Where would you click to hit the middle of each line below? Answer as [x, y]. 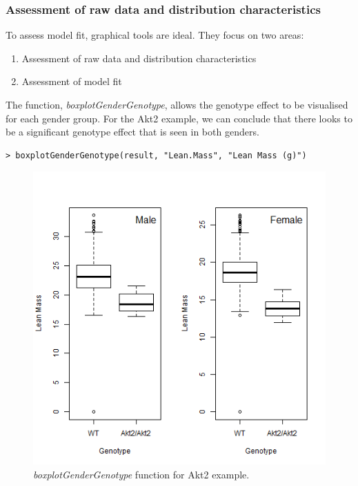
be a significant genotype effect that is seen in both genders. [132, 132]
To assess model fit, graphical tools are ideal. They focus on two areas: [155, 35]
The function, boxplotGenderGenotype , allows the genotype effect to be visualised [177, 104]
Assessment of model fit [72, 81]
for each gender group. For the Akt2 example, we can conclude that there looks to [179, 118]
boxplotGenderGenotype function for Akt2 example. [141, 474]
